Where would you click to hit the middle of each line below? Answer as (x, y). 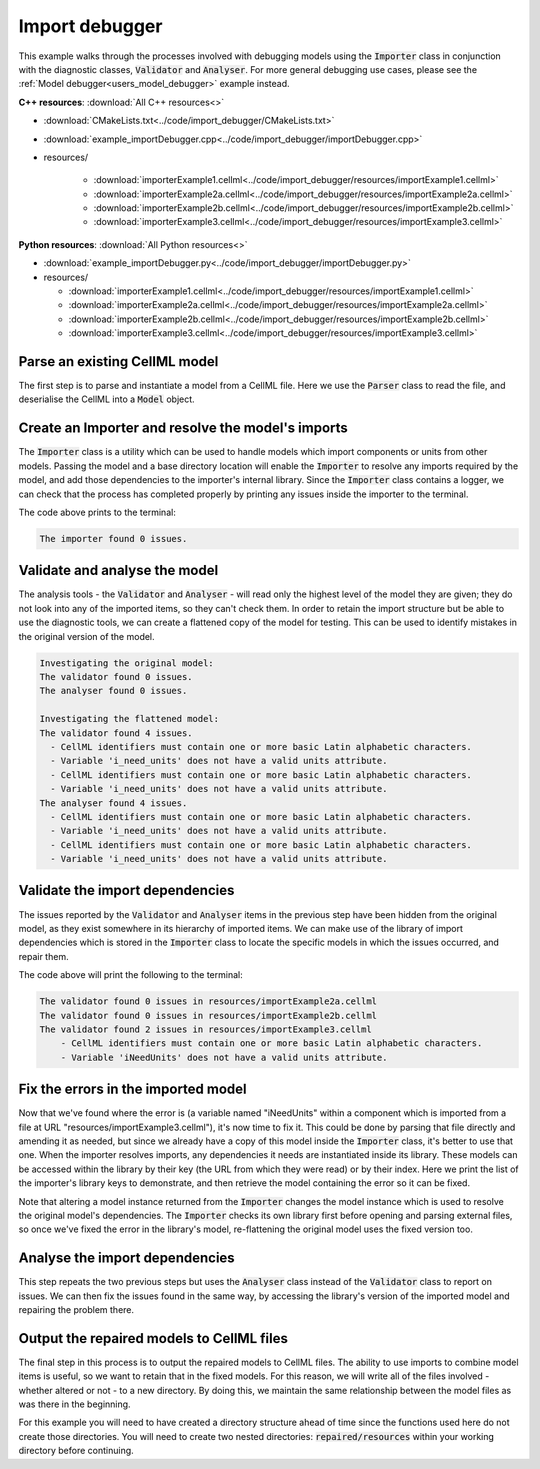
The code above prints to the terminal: (97, 512)
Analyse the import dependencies (126, 1258)
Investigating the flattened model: (129, 719)
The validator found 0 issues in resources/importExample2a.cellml (208, 1001)
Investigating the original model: (126, 663)
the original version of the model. (86, 636)
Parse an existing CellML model (118, 361)
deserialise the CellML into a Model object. (106, 399)
